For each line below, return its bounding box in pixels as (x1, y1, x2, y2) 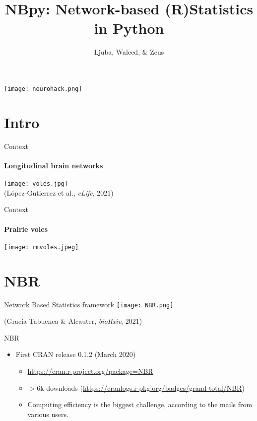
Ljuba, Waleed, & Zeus (94, 47, 164, 57)
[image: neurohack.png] (4, 85, 82, 92)
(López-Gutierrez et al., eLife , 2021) (4, 187, 114, 198)
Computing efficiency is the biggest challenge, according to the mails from (27, 399, 253, 410)
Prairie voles (4, 223, 48, 234)
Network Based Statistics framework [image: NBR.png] (4, 299, 174, 309)
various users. (27, 409, 68, 419)
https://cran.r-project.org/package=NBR (27, 365, 153, 376)
